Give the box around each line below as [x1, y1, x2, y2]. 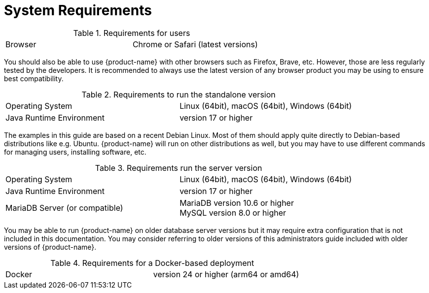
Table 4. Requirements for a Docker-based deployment [50, 258, 254, 268]
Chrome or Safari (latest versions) [132, 39, 258, 49]
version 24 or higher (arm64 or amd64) [153, 269, 299, 279]
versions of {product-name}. [4, 242, 97, 251]
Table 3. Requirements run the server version [95, 163, 262, 173]
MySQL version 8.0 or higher [179, 207, 286, 218]
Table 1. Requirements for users [73, 28, 190, 38]
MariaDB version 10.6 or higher [179, 197, 294, 208]
